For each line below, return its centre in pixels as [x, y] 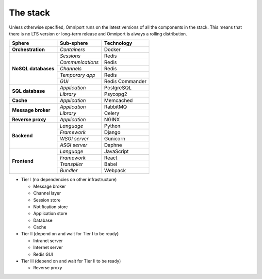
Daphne [113, 145]
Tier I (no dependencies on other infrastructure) [69, 180]
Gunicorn [115, 139]
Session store [47, 200]
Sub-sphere [74, 43]
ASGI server [74, 145]
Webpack [115, 171]
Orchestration [28, 49]
